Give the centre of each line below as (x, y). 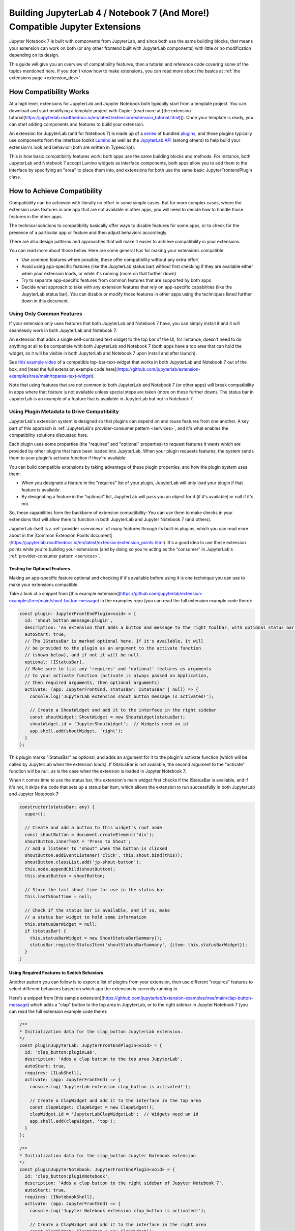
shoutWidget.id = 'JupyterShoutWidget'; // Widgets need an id (109, 724)
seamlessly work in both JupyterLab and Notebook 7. (63, 330)
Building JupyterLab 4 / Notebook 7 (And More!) (109, 13)
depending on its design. (34, 55)
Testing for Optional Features (40, 569)
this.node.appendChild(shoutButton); (70, 869)
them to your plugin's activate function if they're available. (68, 458)
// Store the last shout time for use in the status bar (95, 890)
